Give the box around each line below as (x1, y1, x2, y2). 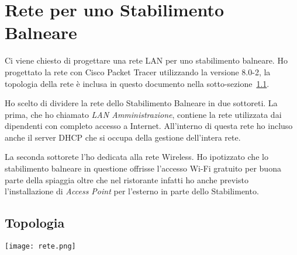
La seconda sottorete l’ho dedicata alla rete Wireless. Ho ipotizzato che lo (5, 151, 268, 163)
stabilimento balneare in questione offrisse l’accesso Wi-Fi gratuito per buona (5, 162, 281, 174)
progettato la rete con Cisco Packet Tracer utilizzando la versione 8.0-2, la (5, 65, 271, 78)
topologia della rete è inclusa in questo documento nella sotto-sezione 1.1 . (5, 77, 270, 89)
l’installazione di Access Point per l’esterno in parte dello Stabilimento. (5, 185, 259, 197)
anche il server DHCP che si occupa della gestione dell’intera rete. (5, 131, 241, 143)
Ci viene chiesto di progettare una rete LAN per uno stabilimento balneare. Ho (5, 54, 288, 67)
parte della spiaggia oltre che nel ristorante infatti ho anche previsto (5, 173, 248, 186)
